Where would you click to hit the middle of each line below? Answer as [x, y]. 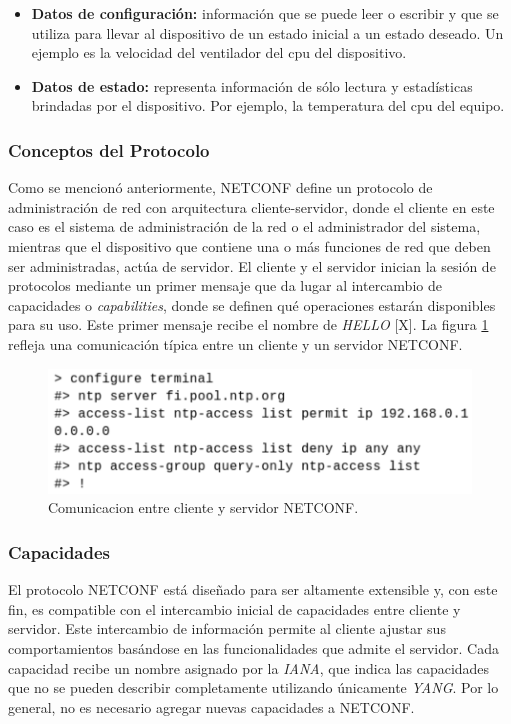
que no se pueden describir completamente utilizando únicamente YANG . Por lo [253, 687]
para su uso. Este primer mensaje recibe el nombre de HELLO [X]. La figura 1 [248, 324]
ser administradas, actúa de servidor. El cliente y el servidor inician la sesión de [252, 265]
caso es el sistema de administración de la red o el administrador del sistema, [244, 226]
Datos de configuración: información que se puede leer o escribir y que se [265, 13]
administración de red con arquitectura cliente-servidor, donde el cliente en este [251, 206]
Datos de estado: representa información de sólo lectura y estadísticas [252, 85]
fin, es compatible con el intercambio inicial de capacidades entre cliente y [234, 608]
